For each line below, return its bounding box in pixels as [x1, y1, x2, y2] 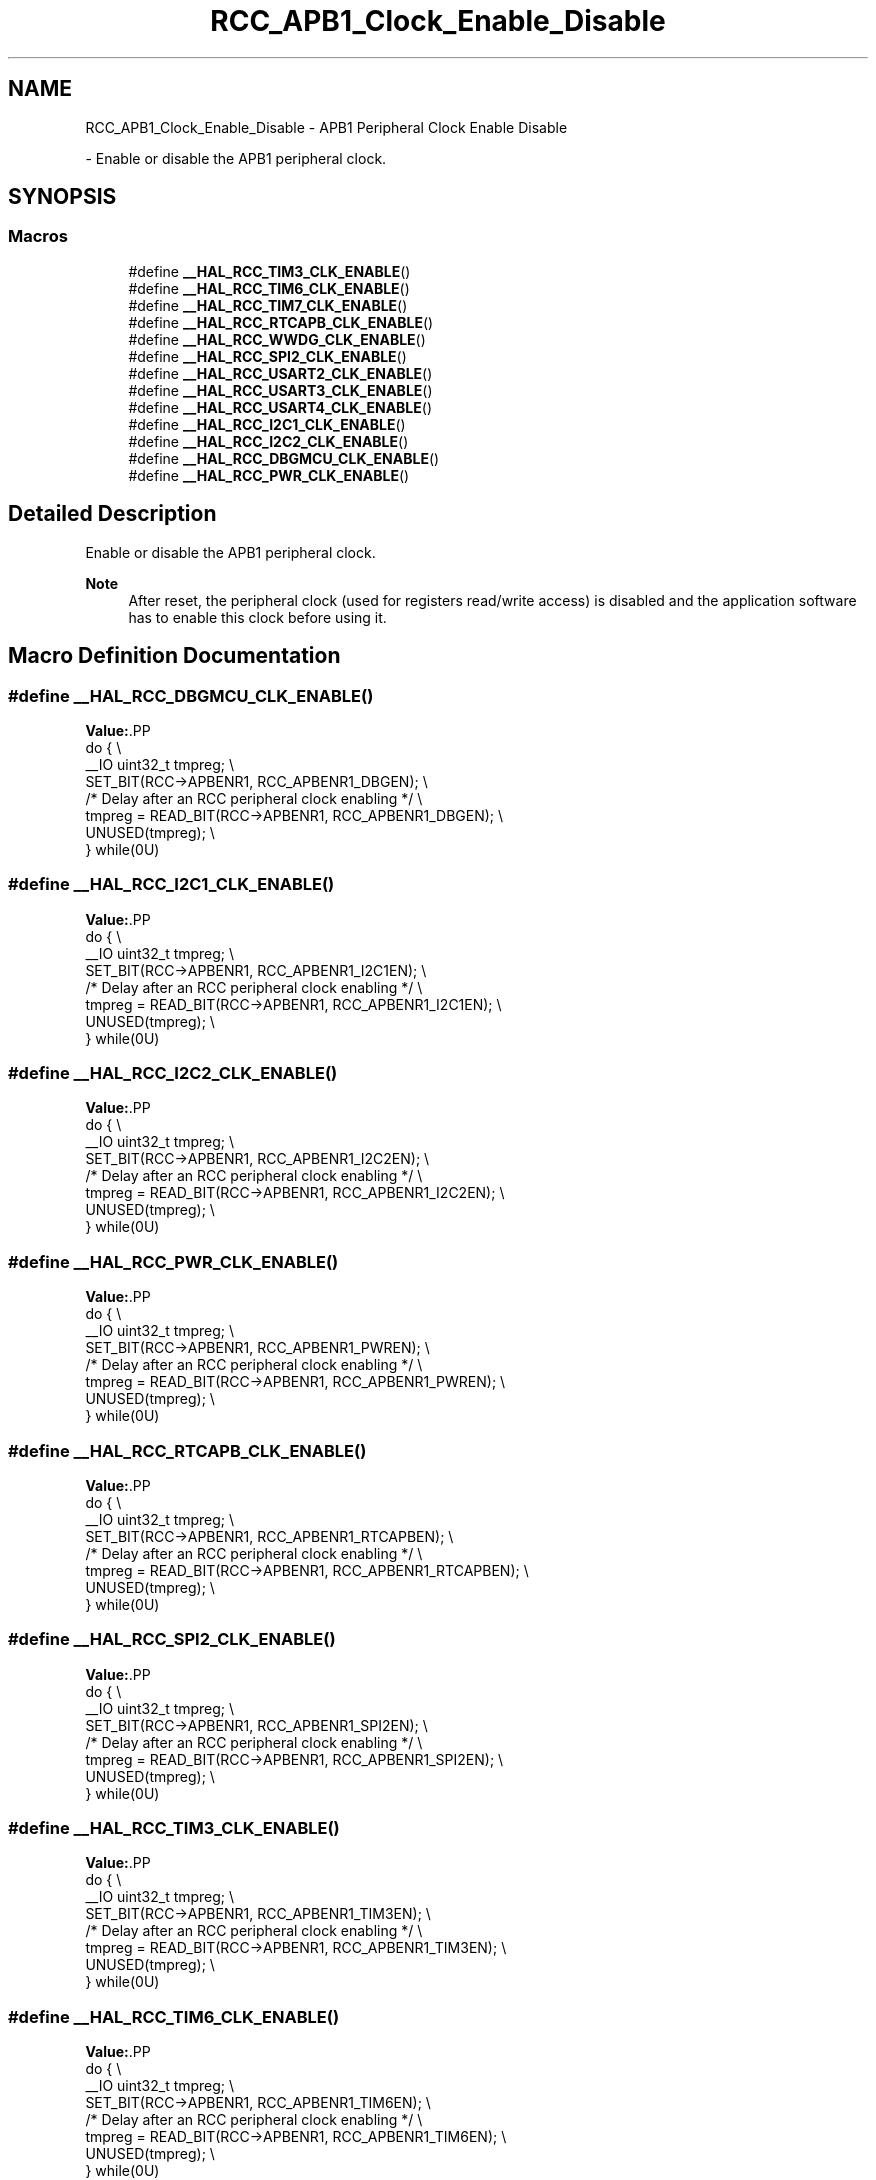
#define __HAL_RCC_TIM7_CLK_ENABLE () [128, 296, 408, 314]
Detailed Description [8, 501, 217, 527]
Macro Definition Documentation [8, 643, 341, 669]
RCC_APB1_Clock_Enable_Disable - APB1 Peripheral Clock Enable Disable [85, 118, 568, 136]
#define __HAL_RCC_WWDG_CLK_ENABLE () [128, 330, 426, 348]
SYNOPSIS [8, 184, 117, 210]
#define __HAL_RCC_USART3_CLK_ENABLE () [128, 381, 433, 399]
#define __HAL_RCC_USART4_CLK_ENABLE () [128, 398, 432, 416]
